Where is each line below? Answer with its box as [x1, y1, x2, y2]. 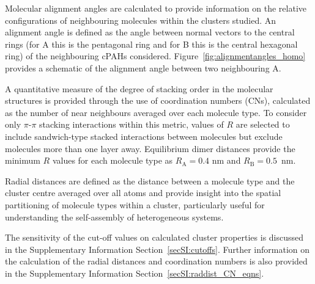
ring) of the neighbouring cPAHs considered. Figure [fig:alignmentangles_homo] [5, 49, 306, 62]
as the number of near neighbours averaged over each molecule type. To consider [5, 106, 307, 118]
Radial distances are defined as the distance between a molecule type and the [5, 174, 295, 187]
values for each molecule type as [52, 154, 173, 167]
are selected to [235, 118, 290, 131]
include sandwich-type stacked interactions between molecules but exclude [5, 129, 283, 142]
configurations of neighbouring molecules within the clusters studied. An [5, 13, 276, 26]
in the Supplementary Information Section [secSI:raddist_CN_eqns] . [5, 266, 264, 279]
